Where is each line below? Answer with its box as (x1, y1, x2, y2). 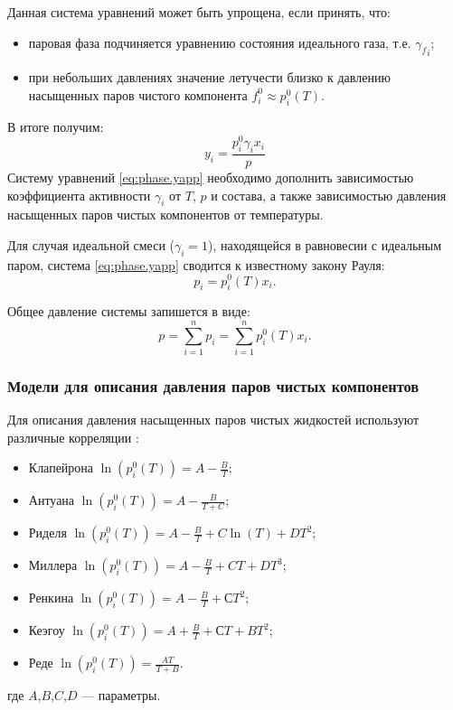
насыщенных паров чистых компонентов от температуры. (7, 205, 324, 224)
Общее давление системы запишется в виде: (7, 302, 250, 321)
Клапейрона (28, 458, 94, 477)
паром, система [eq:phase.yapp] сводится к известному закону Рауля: (7, 255, 385, 274)
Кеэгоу (28, 621, 65, 640)
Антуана (28, 490, 75, 509)
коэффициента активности (7, 185, 151, 204)
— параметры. (81, 686, 161, 705)
